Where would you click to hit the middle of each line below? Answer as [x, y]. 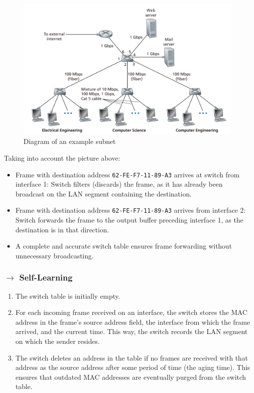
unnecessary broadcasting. [55, 255]
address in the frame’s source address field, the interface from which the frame [133, 322]
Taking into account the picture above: [62, 158]
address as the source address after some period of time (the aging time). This [133, 367]
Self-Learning [46, 277]
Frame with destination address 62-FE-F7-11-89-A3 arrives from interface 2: [130, 210]
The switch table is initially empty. [68, 295]
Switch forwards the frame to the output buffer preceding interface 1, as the [129, 220]
